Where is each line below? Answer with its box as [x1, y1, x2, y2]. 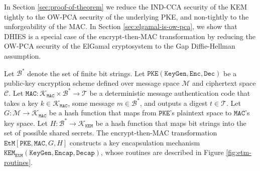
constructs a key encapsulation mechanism [69, 137, 200, 147]
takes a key [4, 97, 39, 108]
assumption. [4, 50, 41, 61]
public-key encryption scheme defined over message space [4, 77, 180, 88]
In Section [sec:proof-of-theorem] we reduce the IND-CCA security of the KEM [4, 2, 247, 12]
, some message [68, 97, 114, 108]
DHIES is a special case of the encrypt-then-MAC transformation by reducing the [4, 31, 255, 41]
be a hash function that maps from [49, 107, 157, 118]
